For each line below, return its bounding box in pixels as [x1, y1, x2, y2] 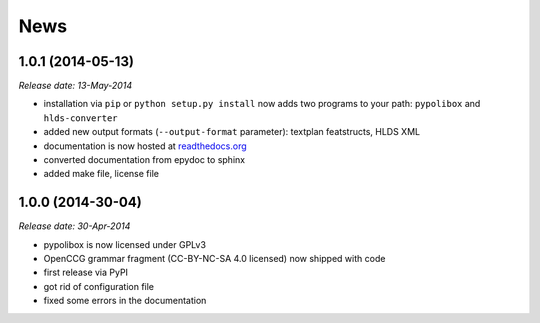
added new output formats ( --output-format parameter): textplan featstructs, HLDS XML [43, 126, 420, 138]
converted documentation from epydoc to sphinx [43, 154, 245, 166]
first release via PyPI [43, 266, 129, 279]
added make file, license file [43, 168, 160, 180]
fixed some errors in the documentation [43, 295, 207, 307]
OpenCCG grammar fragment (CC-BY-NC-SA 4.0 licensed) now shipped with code [43, 253, 386, 265]
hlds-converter [43, 112, 119, 124]
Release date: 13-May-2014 [18, 80, 133, 92]
